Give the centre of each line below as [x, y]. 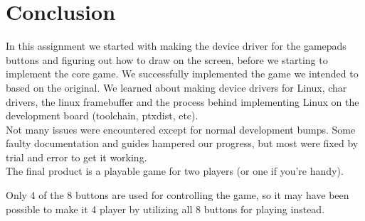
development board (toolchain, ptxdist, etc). [102, 115]
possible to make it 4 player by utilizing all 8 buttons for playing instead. [165, 209]
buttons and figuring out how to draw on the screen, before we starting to [167, 59]
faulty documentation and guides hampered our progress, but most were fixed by [182, 143]
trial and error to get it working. [76, 157]
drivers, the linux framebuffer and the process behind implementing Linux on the [182, 101]
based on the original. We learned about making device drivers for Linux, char [176, 87]
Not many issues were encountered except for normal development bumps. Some [181, 129]
